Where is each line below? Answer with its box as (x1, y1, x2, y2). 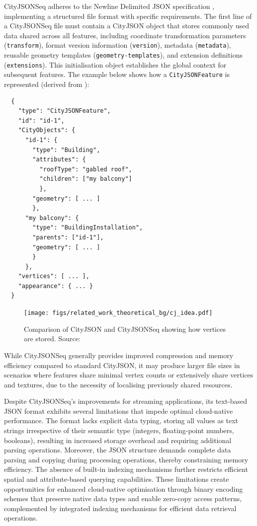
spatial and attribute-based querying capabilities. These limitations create (4, 474, 229, 484)
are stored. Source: (24, 333, 81, 344)
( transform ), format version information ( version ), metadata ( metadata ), (4, 40, 231, 50)
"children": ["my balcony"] (39, 175, 132, 183)
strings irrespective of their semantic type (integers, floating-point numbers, (4, 425, 234, 436)
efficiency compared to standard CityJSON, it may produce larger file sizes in (4, 360, 240, 370)
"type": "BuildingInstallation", (32, 224, 143, 231)
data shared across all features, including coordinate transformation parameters (4, 30, 246, 40)
